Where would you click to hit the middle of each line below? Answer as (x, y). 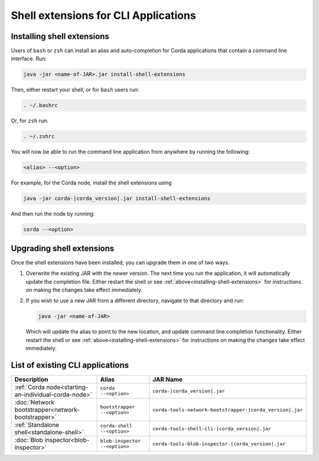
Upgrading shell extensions (63, 248)
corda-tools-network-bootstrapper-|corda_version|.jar (228, 410)
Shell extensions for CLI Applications (103, 15)
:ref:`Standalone (37, 425)
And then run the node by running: (53, 214)
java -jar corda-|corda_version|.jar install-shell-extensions (117, 199)
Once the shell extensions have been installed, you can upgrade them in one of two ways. (120, 262)
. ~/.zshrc (39, 137)
